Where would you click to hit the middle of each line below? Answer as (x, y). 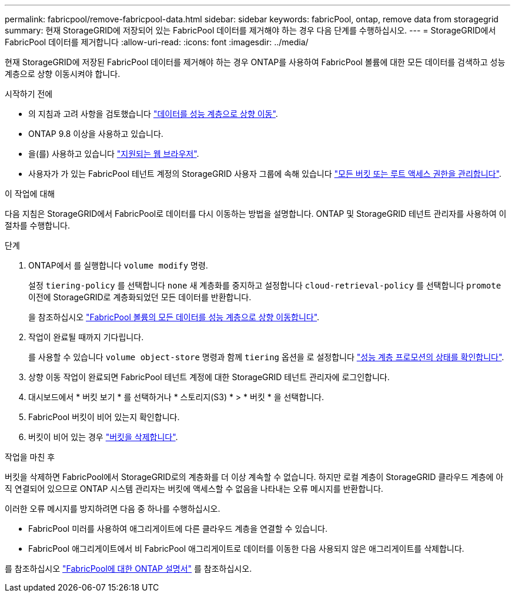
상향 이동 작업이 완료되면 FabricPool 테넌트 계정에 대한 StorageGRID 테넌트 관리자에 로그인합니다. (209, 377)
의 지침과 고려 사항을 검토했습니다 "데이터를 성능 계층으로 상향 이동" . (153, 114)
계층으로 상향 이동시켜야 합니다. (63, 74)
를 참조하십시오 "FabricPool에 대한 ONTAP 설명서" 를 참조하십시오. (128, 569)
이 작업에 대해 (30, 194)
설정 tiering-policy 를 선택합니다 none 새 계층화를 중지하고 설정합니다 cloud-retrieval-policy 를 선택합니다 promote (265, 285)
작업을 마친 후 (30, 457)
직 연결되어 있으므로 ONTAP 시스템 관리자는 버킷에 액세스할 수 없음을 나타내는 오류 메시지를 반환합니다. (194, 489)
